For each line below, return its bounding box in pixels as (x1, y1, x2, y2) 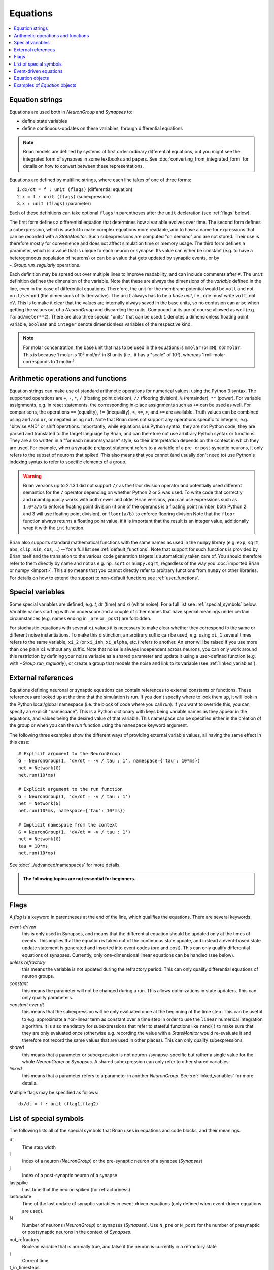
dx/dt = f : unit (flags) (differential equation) (22, 186, 133, 193)
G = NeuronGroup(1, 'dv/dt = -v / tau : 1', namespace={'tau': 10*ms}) (18, 758, 200, 764)
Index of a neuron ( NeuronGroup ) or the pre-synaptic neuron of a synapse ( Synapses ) (22, 1158, 203, 1164)
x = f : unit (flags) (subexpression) (22, 194, 111, 200)
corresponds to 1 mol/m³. (23, 359, 76, 365)
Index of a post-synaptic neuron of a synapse (22, 1172, 118, 1179)
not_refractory (9, 1236, 40, 1242)
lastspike (9, 1179, 28, 1186)
